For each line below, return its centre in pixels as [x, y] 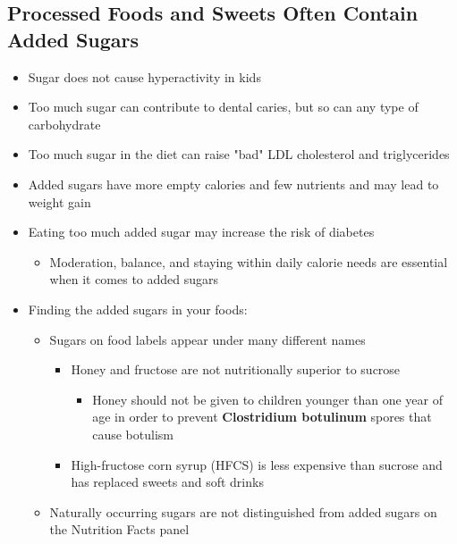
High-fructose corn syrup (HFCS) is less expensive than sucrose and [257, 464]
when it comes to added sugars [134, 279]
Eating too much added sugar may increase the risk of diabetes [201, 232]
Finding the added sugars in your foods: [138, 309]
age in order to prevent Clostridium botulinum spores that [262, 417]
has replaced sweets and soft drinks [167, 482]
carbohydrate [64, 124]
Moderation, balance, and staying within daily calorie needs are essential [249, 261]
